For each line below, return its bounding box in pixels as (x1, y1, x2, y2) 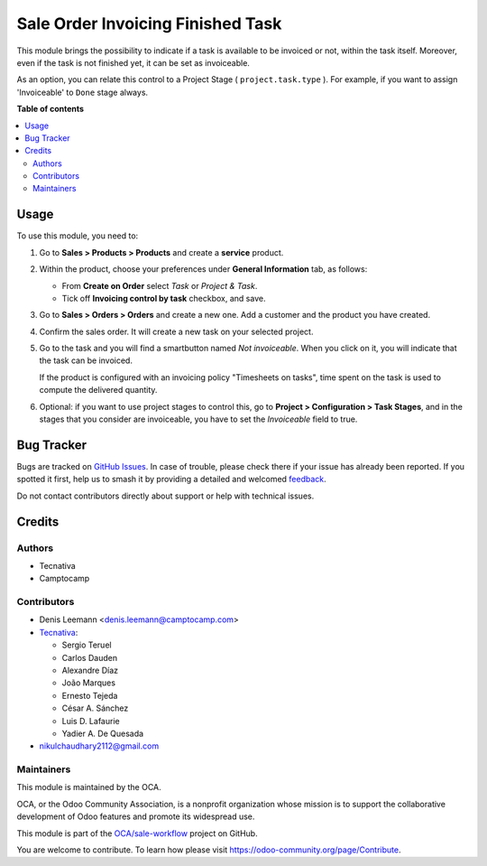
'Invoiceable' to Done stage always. (16, 87, 149, 98)
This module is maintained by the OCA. (16, 782, 161, 793)
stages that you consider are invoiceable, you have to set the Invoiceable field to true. (39, 414, 358, 424)
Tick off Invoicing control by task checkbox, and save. (61, 293, 266, 303)
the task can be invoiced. (39, 355, 133, 366)
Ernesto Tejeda (61, 690, 118, 701)
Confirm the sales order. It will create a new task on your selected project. (39, 326, 314, 337)
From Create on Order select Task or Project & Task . (61, 280, 258, 291)
